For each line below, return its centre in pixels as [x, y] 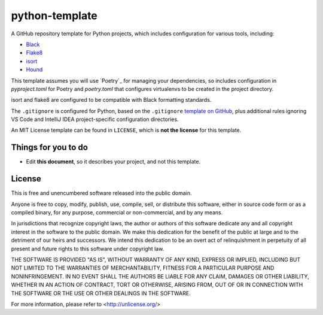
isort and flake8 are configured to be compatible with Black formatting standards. [111, 100]
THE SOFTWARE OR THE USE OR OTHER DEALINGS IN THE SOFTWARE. [101, 293]
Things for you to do [49, 148]
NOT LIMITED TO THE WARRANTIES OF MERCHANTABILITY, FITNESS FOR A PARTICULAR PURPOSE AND [143, 268]
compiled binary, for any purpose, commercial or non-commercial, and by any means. [117, 213]
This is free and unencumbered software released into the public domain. [101, 193]
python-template [54, 16]
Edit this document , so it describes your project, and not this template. [113, 162]
